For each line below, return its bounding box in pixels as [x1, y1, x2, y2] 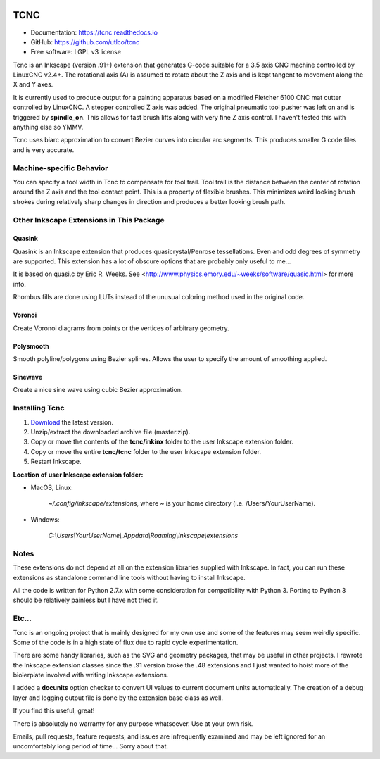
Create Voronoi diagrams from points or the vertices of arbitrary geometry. [13, 324, 230, 332]
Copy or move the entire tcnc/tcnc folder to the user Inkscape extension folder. [30, 447, 262, 456]
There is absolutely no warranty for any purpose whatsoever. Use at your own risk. [13, 719, 253, 728]
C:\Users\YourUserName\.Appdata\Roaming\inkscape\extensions [48, 532, 239, 540]
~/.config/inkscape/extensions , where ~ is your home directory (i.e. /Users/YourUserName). [48, 499, 316, 508]
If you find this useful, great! [13, 706, 95, 715]
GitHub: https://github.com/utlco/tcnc [30, 37, 140, 46]
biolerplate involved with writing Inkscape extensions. [13, 671, 169, 679]
